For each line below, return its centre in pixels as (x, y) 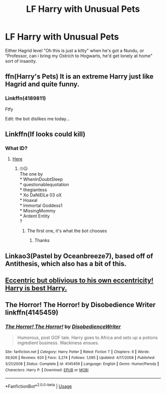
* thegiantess (33, 190)
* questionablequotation (44, 185)
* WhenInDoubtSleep (41, 179)
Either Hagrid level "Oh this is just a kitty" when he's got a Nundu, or (75, 50)
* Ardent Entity (35, 216)
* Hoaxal (29, 200)
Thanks (42, 240)
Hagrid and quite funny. (42, 84)
